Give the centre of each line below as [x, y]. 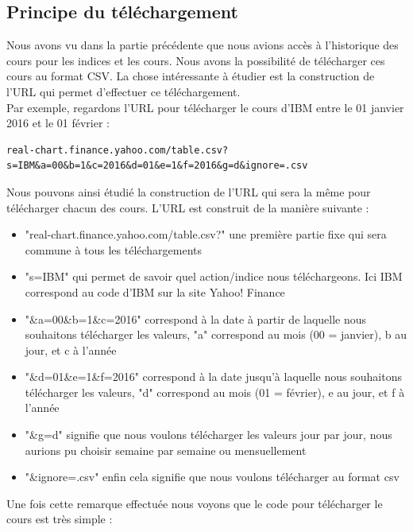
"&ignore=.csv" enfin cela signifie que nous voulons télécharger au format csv [212, 477]
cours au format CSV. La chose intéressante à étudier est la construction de [191, 76]
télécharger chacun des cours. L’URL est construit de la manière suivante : [188, 207]
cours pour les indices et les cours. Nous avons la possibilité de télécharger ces [196, 60]
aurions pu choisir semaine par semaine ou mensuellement [166, 450]
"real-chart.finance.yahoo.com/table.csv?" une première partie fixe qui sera [206, 234]
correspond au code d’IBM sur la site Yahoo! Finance [155, 291]
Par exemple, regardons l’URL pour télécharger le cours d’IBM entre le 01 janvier [205, 107]
